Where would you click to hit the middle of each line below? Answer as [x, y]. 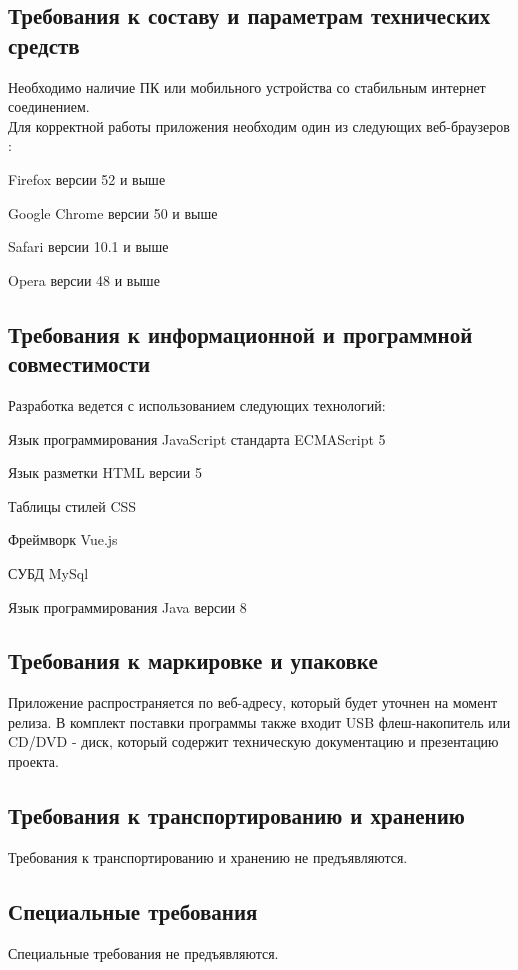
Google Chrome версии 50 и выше [113, 212]
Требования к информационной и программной [240, 333]
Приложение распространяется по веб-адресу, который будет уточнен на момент [253, 702]
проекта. [33, 761]
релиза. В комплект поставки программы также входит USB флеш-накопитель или [259, 721]
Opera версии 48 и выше [84, 279]
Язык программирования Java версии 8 [127, 606]
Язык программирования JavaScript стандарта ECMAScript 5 [197, 438]
